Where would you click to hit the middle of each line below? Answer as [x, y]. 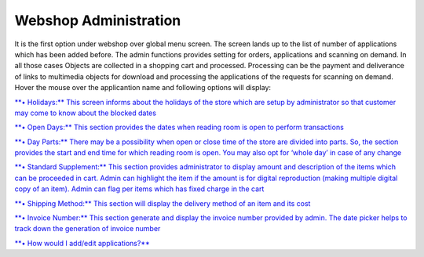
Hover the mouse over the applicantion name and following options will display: [143, 88]
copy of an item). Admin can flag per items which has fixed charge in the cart [139, 189]
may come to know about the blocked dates [86, 113]
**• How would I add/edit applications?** [82, 243]
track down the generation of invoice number [88, 229]
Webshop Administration [98, 20]
